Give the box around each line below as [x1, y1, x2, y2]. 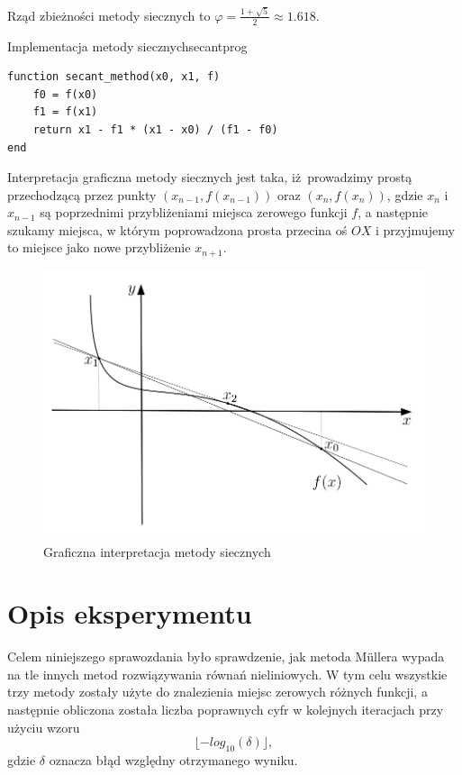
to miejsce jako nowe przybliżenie [7, 238, 191, 257]
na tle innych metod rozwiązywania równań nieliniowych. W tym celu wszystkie [7, 664, 448, 683]
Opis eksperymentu [7, 595, 252, 632]
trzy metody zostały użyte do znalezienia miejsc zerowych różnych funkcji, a [7, 682, 428, 701]
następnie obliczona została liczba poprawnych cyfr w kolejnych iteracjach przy [7, 700, 444, 719]
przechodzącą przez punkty [7, 185, 157, 204]
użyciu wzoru [7, 717, 80, 736]
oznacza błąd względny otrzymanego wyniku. [49, 751, 298, 769]
